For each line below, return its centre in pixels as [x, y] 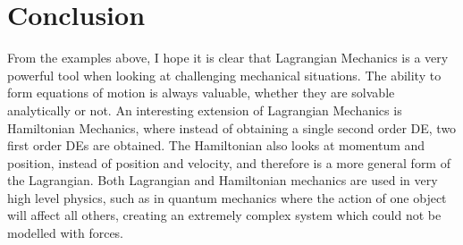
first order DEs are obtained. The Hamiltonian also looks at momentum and [216, 145]
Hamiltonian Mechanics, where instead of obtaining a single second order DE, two [232, 127]
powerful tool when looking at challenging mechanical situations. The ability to [224, 75]
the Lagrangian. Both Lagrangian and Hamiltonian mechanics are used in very [223, 180]
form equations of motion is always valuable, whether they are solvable [201, 93]
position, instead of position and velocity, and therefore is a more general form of [229, 162]
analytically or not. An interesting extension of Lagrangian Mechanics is [205, 110]
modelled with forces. [66, 233]
